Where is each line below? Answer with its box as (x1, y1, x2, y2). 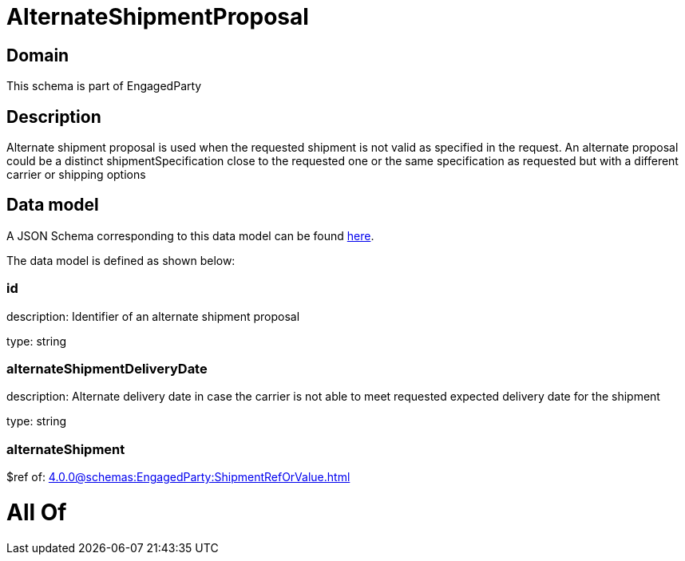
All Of (6, 498, 67, 526)
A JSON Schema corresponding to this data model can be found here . (6, 228, 374, 243)
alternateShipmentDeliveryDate (6, 360, 208, 377)
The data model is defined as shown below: (6, 253, 236, 267)
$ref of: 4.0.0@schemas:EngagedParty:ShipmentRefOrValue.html (6, 470, 350, 484)
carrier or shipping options (6, 168, 146, 182)
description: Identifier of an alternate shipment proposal (6, 309, 300, 323)
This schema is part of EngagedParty (6, 79, 202, 93)
